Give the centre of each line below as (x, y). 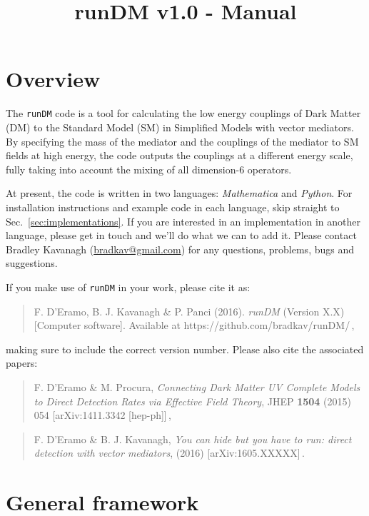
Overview (53, 79)
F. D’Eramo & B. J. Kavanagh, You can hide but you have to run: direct (193, 439)
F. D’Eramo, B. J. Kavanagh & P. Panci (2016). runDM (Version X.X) (189, 311)
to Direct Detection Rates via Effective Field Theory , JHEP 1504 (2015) (192, 401)
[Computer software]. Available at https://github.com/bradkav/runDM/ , (194, 325)
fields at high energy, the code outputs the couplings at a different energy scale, (180, 155)
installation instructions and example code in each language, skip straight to (173, 207)
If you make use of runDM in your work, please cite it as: (128, 287)
